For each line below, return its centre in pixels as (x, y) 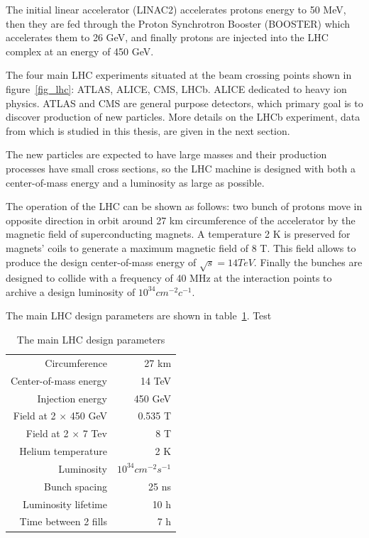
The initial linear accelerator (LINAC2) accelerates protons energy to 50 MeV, (176, 9)
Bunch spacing (75, 486)
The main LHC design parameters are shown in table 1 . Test (139, 315)
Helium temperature (63, 451)
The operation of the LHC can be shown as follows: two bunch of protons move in (184, 206)
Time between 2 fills (63, 521)
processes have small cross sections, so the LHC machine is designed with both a (181, 168)
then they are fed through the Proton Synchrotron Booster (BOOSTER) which (178, 23)
